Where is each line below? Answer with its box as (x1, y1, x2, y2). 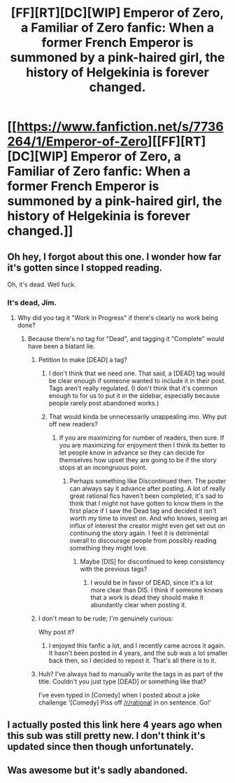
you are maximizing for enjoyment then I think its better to (59, 441, 226, 450)
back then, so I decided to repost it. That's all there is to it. (48, 656, 217, 665)
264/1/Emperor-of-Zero (7, 134, 148, 150)
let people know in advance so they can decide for (59, 448, 205, 457)
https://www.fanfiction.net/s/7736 (16, 119, 224, 134)
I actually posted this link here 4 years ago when (7, 719, 222, 730)
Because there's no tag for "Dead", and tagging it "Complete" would (27, 335, 225, 343)
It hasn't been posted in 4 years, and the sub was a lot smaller (48, 649, 228, 658)
